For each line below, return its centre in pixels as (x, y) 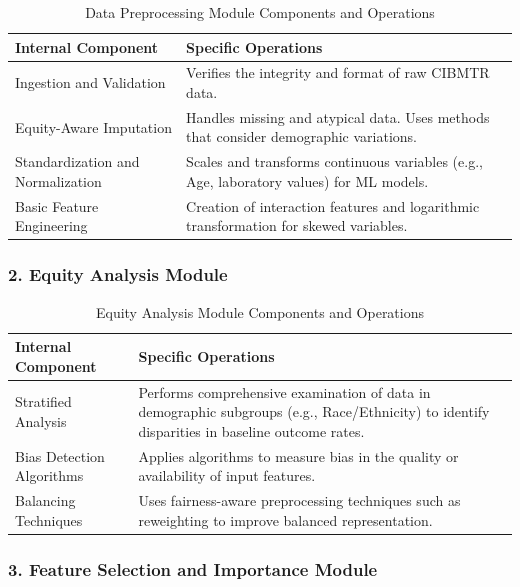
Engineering (51, 225)
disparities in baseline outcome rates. (251, 430)
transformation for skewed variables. (297, 225)
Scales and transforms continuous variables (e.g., (334, 161)
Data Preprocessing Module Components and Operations (260, 12)
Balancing (45, 500)
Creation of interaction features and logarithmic (333, 205)
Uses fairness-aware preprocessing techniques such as (299, 500)
